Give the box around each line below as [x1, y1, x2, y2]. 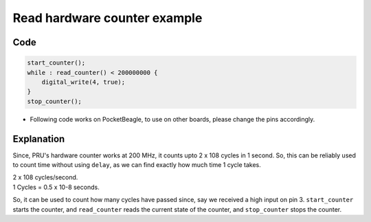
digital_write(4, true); [41, 78, 126, 86]
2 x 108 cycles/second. [12, 173, 78, 181]
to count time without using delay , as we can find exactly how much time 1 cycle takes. [12, 161, 261, 168]
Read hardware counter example [12, 10, 203, 25]
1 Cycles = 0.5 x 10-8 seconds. [12, 183, 100, 191]
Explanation [12, 133, 65, 144]
